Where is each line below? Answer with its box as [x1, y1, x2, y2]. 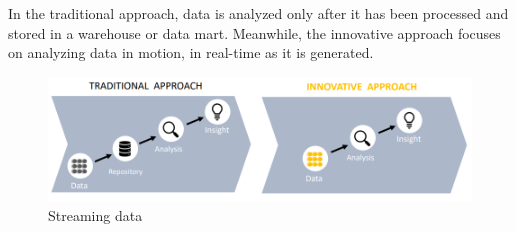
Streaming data [48, 204, 143, 225]
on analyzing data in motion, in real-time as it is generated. [8, 42, 374, 63]
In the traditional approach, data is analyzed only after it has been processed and [8, 3, 509, 23]
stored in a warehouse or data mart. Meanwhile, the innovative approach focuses [8, 22, 501, 43]
